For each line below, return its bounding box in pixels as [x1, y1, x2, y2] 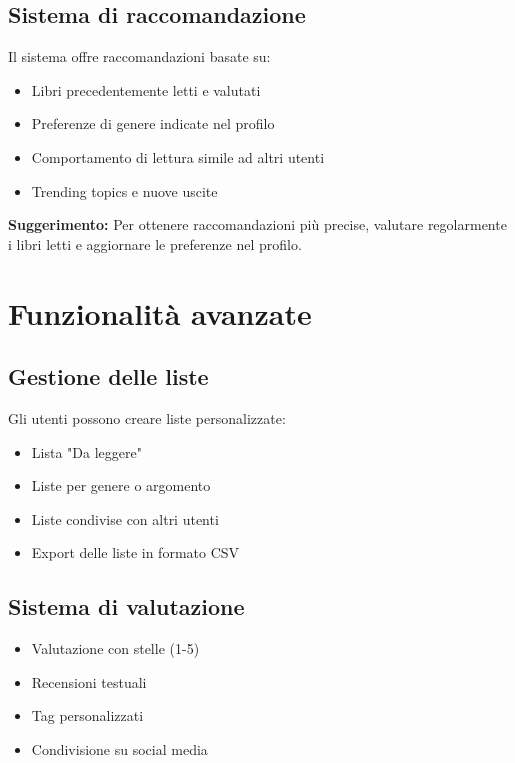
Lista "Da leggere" [31, 441, 142, 462]
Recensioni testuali [31, 671, 147, 692]
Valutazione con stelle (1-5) [31, 638, 200, 659]
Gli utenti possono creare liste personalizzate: [8, 407, 286, 428]
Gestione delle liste [8, 361, 209, 392]
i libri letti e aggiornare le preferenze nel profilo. [8, 233, 302, 254]
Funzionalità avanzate [8, 292, 312, 333]
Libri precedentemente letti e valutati [31, 79, 261, 100]
